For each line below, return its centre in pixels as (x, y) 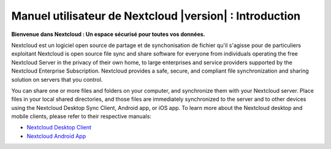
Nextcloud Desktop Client (59, 128)
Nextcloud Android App (56, 136)
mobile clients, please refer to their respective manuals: (81, 117)
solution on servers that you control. (57, 79)
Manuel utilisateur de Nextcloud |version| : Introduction (156, 16)
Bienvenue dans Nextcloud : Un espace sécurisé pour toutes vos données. (108, 34)
